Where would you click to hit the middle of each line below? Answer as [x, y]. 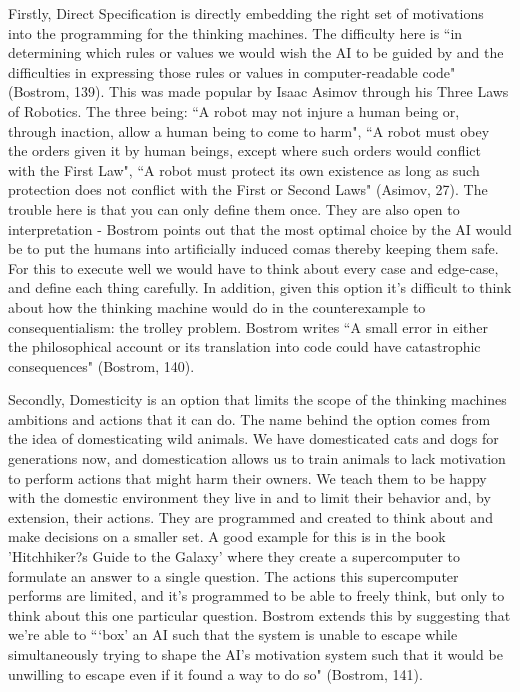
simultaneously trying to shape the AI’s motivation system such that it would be [255, 654]
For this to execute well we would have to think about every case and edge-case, [253, 267]
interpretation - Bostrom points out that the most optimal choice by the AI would [260, 228]
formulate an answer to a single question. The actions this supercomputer [233, 575]
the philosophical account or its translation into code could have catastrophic [244, 346]
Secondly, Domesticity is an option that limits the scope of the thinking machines [257, 399]
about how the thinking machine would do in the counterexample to [217, 306]
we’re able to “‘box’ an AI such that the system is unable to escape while [233, 634]
